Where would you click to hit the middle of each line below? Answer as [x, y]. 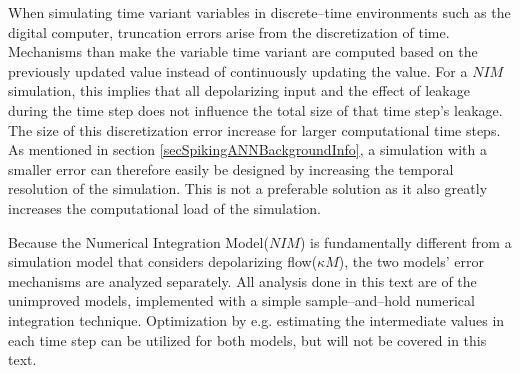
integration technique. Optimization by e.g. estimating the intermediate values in [256, 319]
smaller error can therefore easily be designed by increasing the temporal [231, 168]
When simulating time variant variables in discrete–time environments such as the [259, 12]
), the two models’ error [411, 261]
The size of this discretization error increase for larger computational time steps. [254, 129]
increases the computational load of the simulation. [164, 207]
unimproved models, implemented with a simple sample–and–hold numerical [241, 300]
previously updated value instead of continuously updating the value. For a [238, 70]
